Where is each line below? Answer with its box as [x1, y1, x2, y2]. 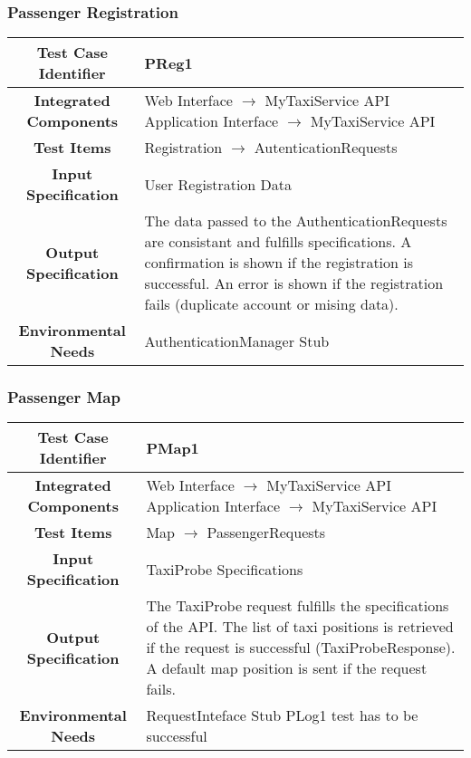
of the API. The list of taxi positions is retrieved [146, 616, 454, 638]
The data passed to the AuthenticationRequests [144, 210, 447, 232]
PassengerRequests [207, 522, 326, 543]
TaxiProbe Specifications [146, 558, 303, 580]
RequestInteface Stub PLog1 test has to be [146, 705, 418, 726]
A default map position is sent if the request [146, 657, 428, 679]
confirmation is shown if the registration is [144, 252, 414, 273]
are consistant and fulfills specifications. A [144, 231, 412, 253]
